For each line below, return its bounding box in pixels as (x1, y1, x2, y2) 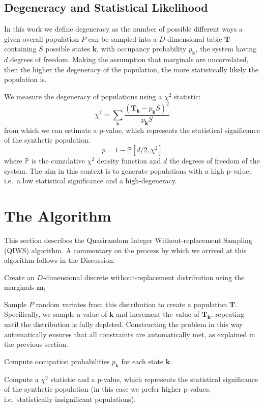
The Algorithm (4, 205, 111, 226)
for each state (121, 356, 164, 366)
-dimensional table (165, 33, 222, 44)
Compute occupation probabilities (4, 356, 110, 366)
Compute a (4, 373, 39, 384)
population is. (4, 74, 47, 85)
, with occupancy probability (97, 43, 187, 54)
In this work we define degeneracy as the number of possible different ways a (4, 23, 243, 34)
